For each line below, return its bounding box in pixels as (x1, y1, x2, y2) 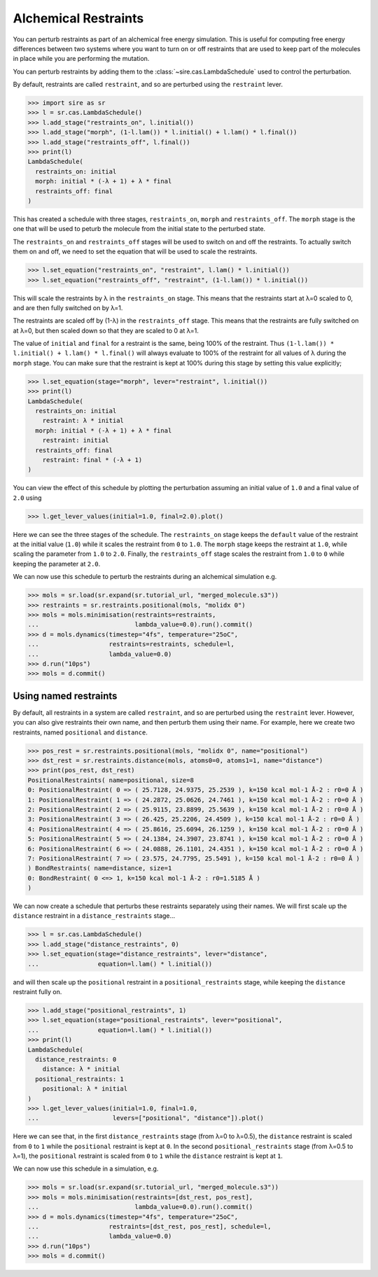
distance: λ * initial (42, 1065, 120, 1073)
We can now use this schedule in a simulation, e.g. (13, 1164, 159, 1173)
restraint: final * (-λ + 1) (42, 456, 143, 463)
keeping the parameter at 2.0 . (13, 559, 101, 568)
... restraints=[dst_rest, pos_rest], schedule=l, (27, 1222, 272, 1230)
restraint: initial (42, 436, 110, 445)
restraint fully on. (13, 988, 62, 996)
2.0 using (13, 494, 42, 502)
